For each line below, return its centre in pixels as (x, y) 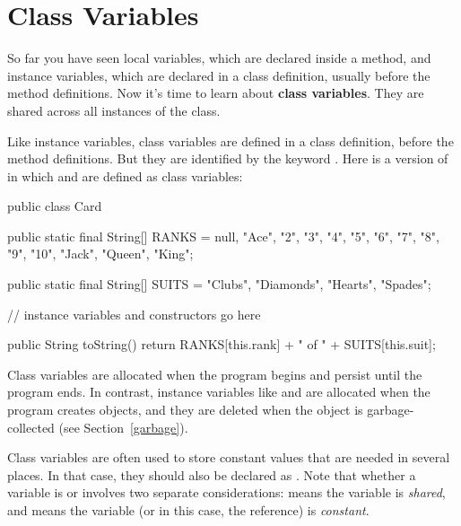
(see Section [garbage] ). (123, 427)
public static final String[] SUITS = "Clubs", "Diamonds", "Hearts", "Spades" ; (219, 284)
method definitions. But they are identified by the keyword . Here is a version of (228, 158)
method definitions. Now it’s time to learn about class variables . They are (216, 93)
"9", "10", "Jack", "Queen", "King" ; (100, 254)
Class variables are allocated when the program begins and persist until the (215, 374)
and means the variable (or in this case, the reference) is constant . (188, 510)
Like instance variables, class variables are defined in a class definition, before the (230, 140)
